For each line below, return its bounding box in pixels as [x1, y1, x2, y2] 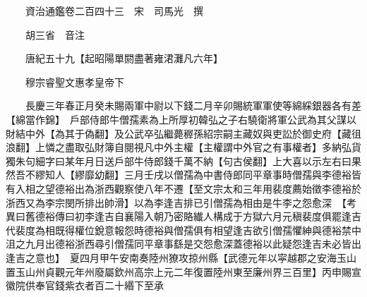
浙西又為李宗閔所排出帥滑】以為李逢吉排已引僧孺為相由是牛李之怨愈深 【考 [6, 195, 356, 210]
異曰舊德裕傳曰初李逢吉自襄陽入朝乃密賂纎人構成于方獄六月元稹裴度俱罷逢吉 [6, 209, 361, 224]
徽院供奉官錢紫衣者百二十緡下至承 [6, 278, 164, 293]
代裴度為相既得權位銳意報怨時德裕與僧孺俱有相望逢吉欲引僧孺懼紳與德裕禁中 [6, 222, 361, 237]
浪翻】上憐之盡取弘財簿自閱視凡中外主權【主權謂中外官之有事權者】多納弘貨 [6, 140, 361, 154]
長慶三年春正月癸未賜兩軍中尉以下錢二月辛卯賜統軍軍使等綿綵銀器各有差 [25, 98, 361, 113]
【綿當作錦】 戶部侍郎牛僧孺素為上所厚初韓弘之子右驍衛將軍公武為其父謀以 [6, 111, 356, 126]
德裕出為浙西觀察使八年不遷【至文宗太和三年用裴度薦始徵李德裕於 [54, 181, 361, 195]
